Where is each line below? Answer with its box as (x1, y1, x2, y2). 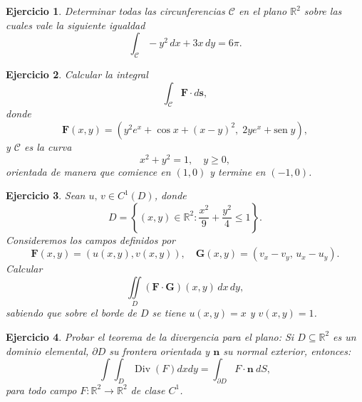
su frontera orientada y (109, 343, 210, 358)
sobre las (304, 4, 342, 18)
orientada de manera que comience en (6, 164, 171, 179)
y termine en (210, 164, 266, 179)
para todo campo (6, 382, 77, 397)
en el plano (238, 4, 287, 18)
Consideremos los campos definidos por (6, 232, 175, 247)
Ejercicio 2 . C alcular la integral (6, 66, 148, 81)
